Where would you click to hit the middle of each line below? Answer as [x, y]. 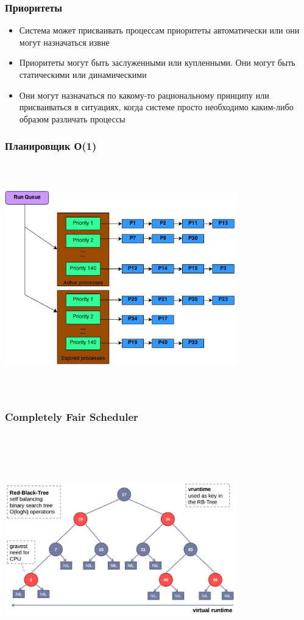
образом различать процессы [72, 118]
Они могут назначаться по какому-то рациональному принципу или [144, 95]
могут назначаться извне [64, 42]
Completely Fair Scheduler [72, 417]
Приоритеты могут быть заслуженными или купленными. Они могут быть [157, 62]
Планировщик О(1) [51, 146]
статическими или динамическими [83, 74]
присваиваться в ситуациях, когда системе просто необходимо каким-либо [156, 107]
